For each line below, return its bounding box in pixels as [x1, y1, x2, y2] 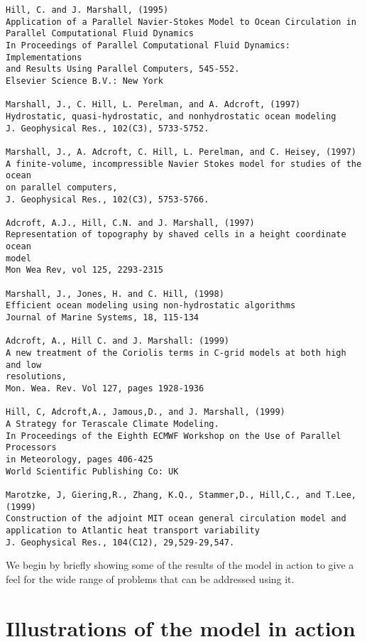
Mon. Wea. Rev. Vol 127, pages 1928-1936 [6, 383, 204, 393]
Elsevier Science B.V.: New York [6, 75, 163, 86]
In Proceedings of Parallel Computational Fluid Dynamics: [6, 40, 290, 50]
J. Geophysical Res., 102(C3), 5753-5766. [6, 194, 209, 205]
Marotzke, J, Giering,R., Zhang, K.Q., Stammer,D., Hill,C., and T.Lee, [6, 489, 356, 500]
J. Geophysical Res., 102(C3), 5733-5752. [6, 123, 209, 134]
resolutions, [6, 371, 67, 382]
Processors [6, 442, 57, 453]
